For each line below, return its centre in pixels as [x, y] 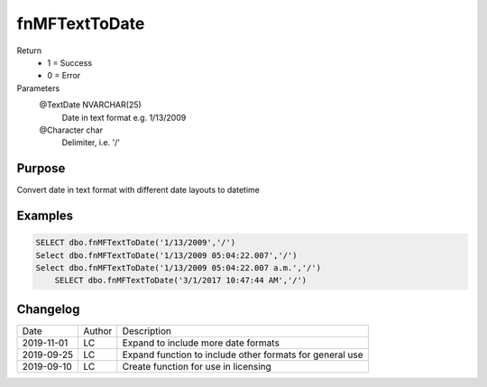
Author [97, 331]
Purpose [41, 168]
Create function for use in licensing [197, 366]
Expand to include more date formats [201, 343]
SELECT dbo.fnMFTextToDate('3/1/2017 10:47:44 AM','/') [181, 281]
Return [29, 51]
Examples [45, 216]
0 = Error [64, 76]
